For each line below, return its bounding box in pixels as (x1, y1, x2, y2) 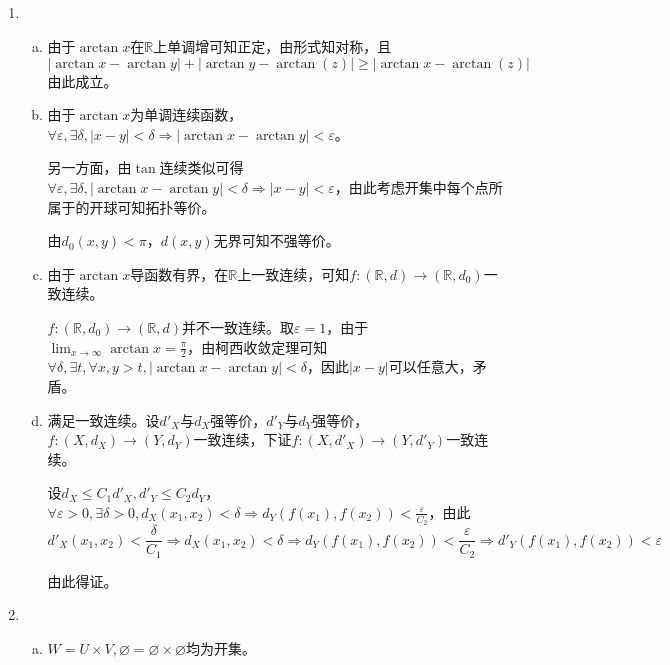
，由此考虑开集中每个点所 (334, 176, 503, 197)
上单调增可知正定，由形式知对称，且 (153, 35, 392, 56)
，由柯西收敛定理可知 (187, 336, 328, 357)
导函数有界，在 (130, 263, 229, 284)
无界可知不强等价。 (213, 230, 340, 251)
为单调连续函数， (130, 104, 243, 125)
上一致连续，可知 (237, 263, 350, 284)
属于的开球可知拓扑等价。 (47, 196, 216, 217)
